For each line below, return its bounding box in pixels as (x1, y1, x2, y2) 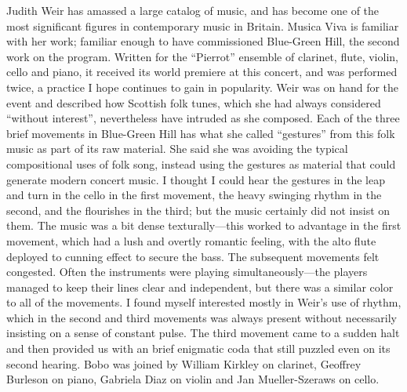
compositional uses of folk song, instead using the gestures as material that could (6, 155, 396, 172)
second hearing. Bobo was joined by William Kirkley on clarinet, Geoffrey (6, 355, 362, 372)
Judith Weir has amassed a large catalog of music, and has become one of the (6, 2, 380, 18)
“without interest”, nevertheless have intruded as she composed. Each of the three (6, 110, 400, 126)
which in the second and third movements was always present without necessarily (6, 309, 397, 325)
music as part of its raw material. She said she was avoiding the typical (6, 140, 348, 157)
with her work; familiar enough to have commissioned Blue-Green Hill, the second (6, 33, 400, 49)
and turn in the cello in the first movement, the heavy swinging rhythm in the (6, 187, 382, 203)
